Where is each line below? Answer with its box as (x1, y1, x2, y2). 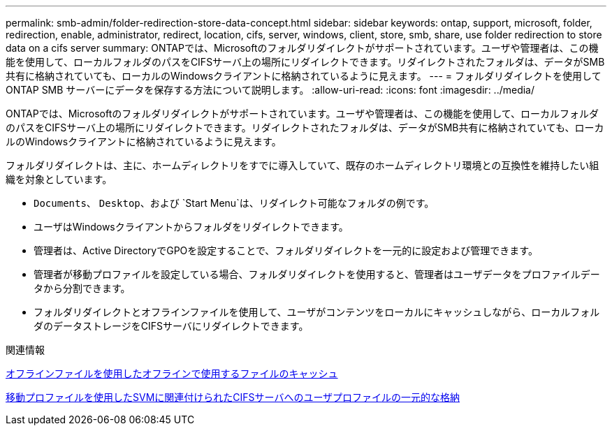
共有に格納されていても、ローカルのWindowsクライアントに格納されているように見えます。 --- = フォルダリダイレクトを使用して (6, 70, 602, 82)
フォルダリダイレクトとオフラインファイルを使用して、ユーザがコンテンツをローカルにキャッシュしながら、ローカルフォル (34, 306, 600, 318)
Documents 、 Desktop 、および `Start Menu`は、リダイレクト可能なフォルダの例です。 (34, 197, 435, 209)
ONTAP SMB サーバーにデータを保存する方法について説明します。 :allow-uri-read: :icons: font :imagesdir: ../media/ (6, 84, 535, 96)
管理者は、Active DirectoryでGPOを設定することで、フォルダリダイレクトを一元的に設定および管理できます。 (34, 244, 538, 256)
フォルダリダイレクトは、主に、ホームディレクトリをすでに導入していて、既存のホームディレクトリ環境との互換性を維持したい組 (6, 159, 599, 171)
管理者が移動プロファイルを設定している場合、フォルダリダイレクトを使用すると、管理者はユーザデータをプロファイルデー (34, 268, 600, 280)
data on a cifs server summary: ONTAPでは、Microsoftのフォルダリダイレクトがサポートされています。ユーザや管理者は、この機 (6, 42, 599, 54)
